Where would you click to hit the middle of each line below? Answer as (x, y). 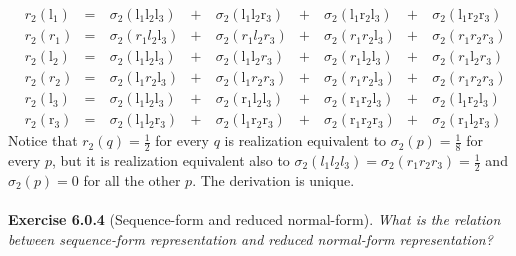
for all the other (132, 179)
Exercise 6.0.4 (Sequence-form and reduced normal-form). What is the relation (254, 219)
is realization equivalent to (305, 140)
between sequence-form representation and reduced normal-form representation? (250, 238)
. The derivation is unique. (273, 179)
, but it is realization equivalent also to (171, 160)
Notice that (43, 140)
